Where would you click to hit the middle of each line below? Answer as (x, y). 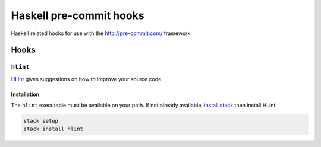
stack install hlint (53, 129)
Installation (25, 94)
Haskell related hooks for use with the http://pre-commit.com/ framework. (102, 33)
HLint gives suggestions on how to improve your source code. (87, 79)
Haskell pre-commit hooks (78, 15)
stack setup (41, 121)
